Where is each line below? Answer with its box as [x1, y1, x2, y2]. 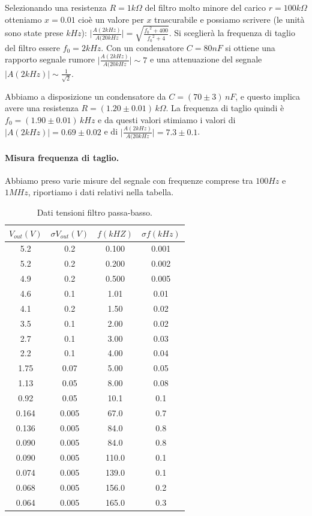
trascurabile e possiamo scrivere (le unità [154, 13, 305, 25]
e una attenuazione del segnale [149, 53, 262, 65]
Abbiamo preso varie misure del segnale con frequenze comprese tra [5, 174, 253, 186]
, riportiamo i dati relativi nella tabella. [28, 186, 174, 198]
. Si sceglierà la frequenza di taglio [169, 26, 295, 39]
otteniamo [5, 13, 42, 25]
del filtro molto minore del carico [145, 1, 266, 13]
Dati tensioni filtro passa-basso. [37, 206, 153, 219]
